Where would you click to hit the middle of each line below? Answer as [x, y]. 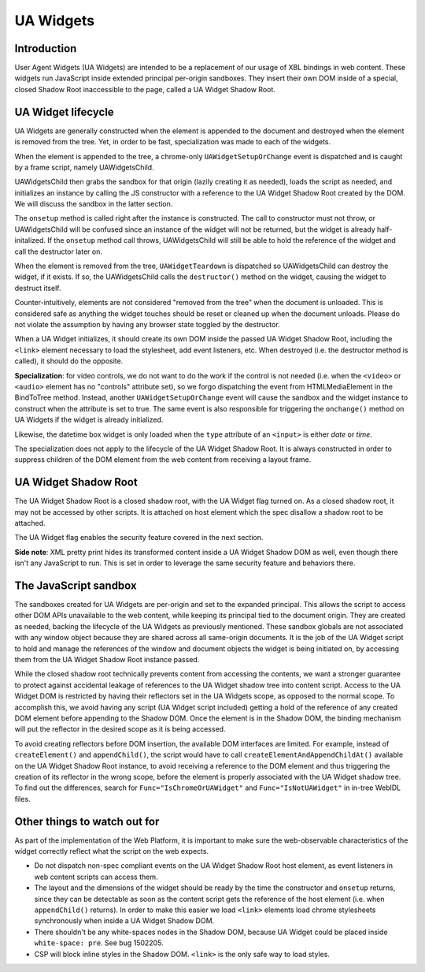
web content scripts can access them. [96, 877]
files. [22, 799]
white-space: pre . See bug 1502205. [99, 943]
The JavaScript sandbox [76, 585]
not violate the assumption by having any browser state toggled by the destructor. [147, 324]
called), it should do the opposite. [69, 361]
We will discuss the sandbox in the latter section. [94, 204]
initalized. [30, 240]
